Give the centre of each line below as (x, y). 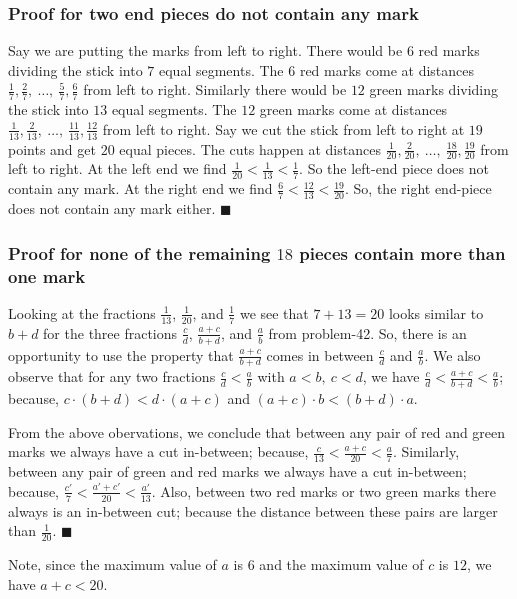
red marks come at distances (386, 69)
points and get (52, 148)
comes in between (320, 354)
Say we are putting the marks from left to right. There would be (205, 50)
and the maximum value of (341, 564)
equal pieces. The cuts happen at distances (250, 148)
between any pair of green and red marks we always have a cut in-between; (237, 471)
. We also (452, 354)
